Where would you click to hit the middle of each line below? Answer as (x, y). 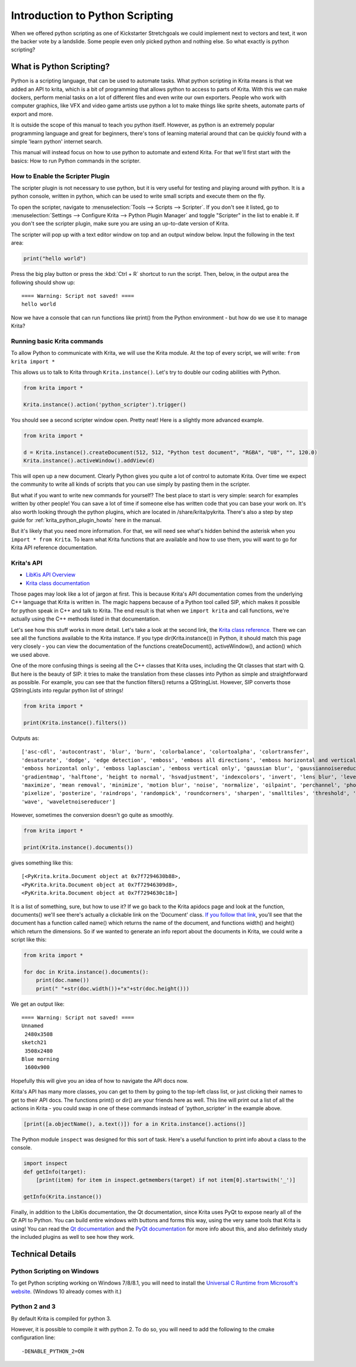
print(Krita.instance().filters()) (75, 723)
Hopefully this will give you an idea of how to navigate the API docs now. (100, 1080)
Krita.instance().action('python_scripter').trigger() (105, 404)
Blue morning (40, 1059)
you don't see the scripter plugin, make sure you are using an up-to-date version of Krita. (120, 224)
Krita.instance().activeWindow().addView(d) (89, 460)
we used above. (30, 654)
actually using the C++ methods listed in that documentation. (85, 619)
